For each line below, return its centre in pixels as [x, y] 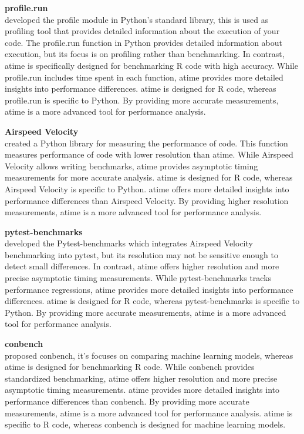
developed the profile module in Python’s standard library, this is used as [137, 19]
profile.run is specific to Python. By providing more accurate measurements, [142, 100]
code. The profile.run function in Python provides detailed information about [144, 42]
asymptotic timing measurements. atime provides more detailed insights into [142, 390]
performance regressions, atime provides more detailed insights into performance [149, 289]
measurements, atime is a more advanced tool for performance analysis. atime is [149, 413]
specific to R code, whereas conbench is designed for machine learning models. [145, 424]
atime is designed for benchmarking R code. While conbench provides [130, 367]
